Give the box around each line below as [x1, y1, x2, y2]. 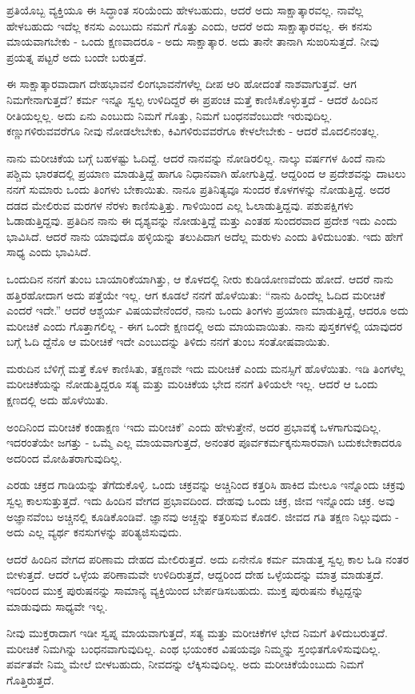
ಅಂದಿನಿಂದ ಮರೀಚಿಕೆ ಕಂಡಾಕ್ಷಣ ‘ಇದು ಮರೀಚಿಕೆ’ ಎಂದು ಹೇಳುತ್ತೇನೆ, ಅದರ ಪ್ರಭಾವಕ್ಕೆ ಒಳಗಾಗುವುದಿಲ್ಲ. [6, 418, 381, 435]
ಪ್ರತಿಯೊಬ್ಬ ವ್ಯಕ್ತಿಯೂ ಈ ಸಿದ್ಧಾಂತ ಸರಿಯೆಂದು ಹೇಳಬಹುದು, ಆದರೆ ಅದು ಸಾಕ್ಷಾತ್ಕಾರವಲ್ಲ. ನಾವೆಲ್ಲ [6, 2, 364, 18]
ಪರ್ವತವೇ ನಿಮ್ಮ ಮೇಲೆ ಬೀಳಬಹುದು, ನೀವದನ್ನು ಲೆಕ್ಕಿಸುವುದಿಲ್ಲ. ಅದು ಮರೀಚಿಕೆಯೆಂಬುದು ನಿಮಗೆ [6, 656, 364, 672]
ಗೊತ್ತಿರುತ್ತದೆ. [6, 671, 54, 688]
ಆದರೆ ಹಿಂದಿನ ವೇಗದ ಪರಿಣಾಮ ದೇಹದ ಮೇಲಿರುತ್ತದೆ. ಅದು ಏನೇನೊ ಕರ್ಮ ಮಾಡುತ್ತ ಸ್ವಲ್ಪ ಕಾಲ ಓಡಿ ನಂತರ [6, 550, 409, 567]
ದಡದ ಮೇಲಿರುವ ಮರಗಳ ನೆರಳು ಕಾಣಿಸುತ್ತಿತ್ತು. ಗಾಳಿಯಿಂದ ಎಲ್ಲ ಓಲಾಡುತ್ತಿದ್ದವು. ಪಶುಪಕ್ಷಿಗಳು [6, 196, 353, 213]
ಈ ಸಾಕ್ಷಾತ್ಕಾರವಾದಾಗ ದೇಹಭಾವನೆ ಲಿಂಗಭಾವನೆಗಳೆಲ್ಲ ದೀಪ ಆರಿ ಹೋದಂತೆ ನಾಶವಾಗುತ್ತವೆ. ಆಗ [6, 75, 357, 92]
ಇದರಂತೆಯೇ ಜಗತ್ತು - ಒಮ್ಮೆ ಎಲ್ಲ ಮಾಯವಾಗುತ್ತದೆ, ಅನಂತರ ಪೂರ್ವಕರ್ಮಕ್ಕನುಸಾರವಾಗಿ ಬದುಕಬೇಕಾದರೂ [6, 434, 402, 451]
